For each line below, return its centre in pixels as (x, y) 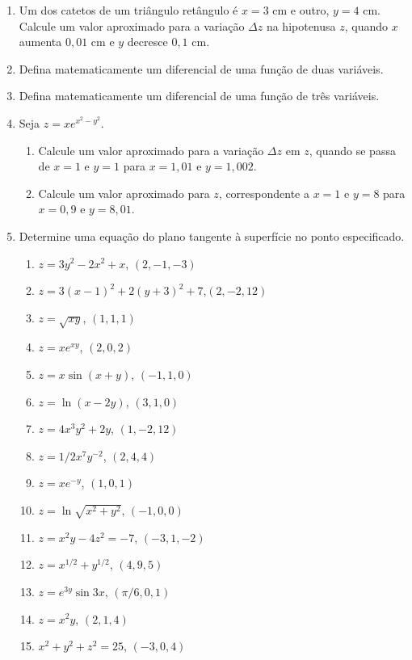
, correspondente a (264, 193)
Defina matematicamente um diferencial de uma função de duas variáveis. (201, 68)
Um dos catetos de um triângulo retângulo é (128, 10)
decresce (147, 42)
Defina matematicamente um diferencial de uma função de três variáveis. (199, 96)
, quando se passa (352, 150)
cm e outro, (301, 10)
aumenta (40, 42)
